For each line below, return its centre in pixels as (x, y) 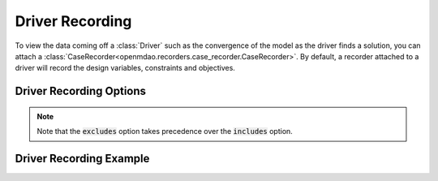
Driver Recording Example (82, 158)
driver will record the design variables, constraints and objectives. (125, 68)
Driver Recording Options (80, 91)
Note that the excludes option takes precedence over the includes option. (165, 131)
